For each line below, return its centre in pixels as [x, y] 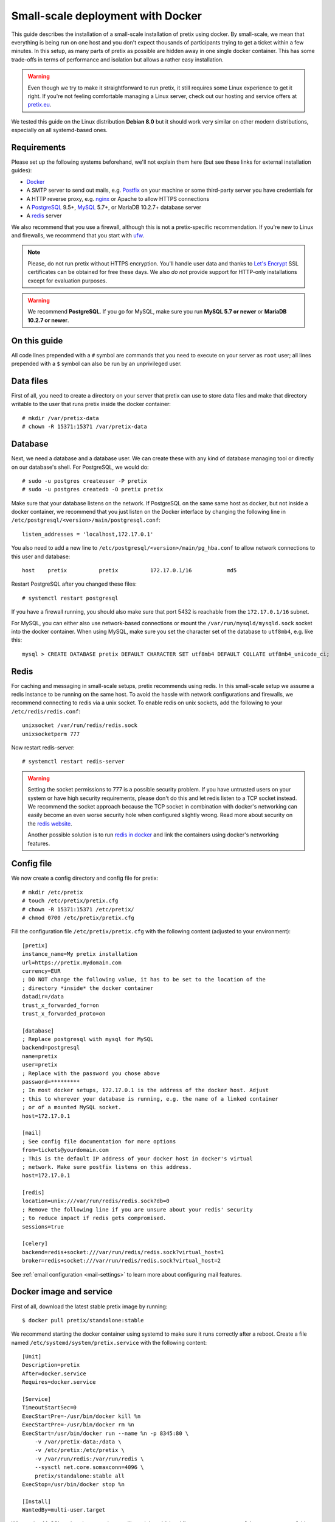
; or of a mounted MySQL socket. [72, 1107]
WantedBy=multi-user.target [64, 1510]
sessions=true [43, 1226]
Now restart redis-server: [43, 748]
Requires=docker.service [59, 1382]
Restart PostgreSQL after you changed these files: [74, 584]
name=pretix [40, 1056]
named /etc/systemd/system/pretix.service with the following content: [109, 1342]
